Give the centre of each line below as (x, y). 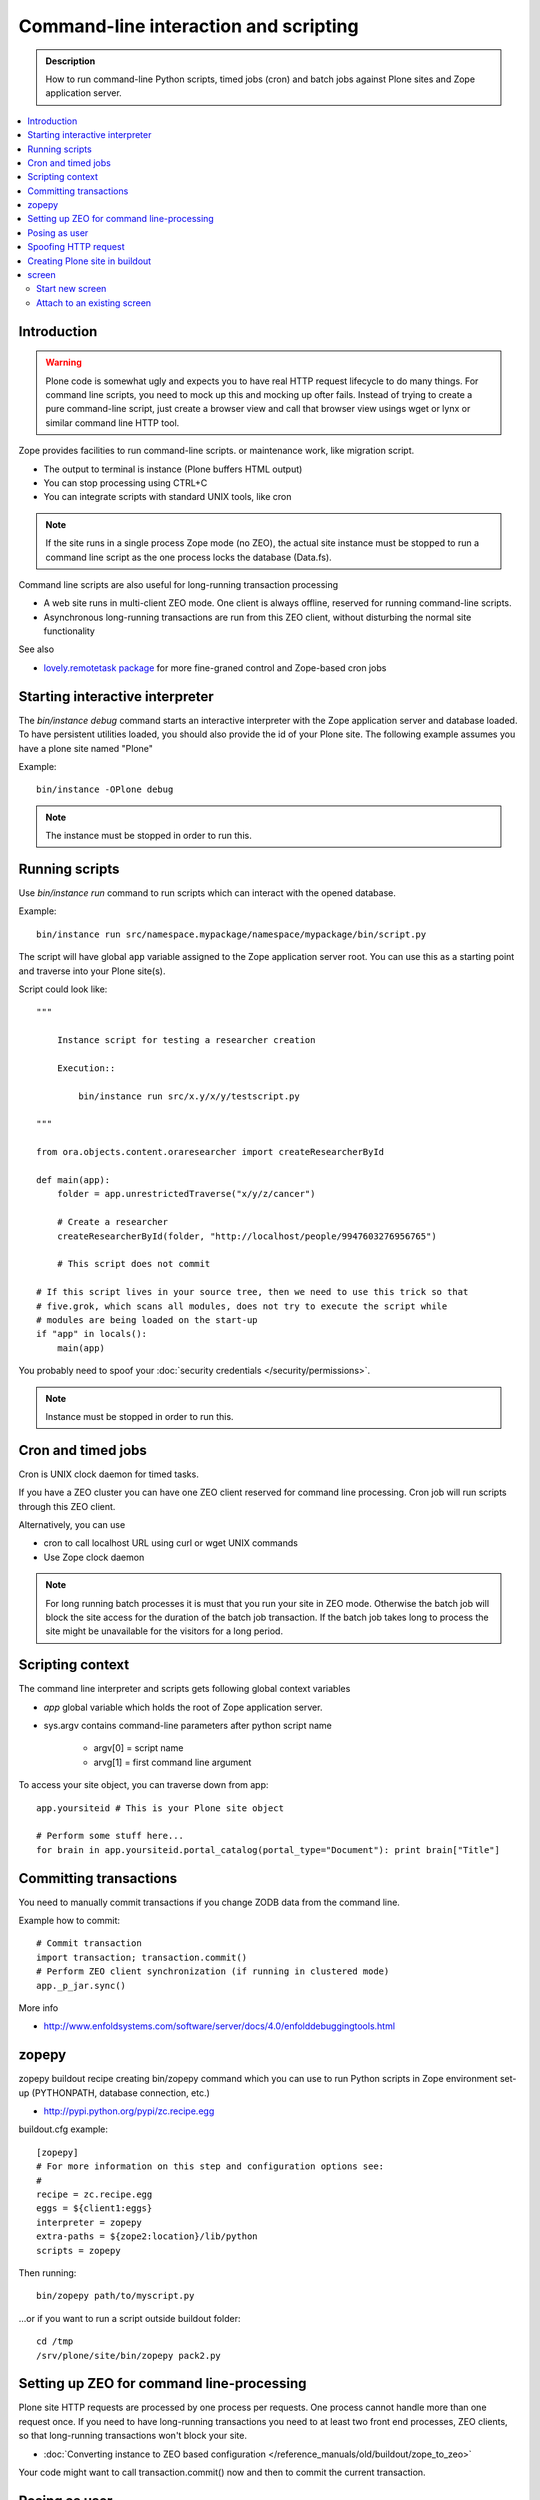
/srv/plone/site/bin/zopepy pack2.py (129, 2355)
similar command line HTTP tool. (112, 422)
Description (70, 61)
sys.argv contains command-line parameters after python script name (187, 1725)
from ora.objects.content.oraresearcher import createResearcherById (210, 1152)
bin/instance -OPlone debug (105, 789)
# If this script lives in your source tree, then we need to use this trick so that (252, 1292)
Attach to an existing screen (94, 302)
